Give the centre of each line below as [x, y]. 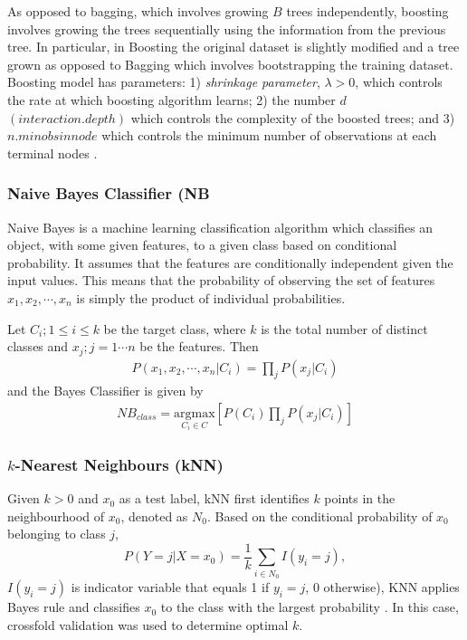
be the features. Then [199, 346]
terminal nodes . [52, 153]
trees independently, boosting [367, 11]
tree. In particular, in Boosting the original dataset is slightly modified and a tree [233, 47]
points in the [360, 498]
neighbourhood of [56, 516]
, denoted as [154, 516]
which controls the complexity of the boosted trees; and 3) [293, 117]
